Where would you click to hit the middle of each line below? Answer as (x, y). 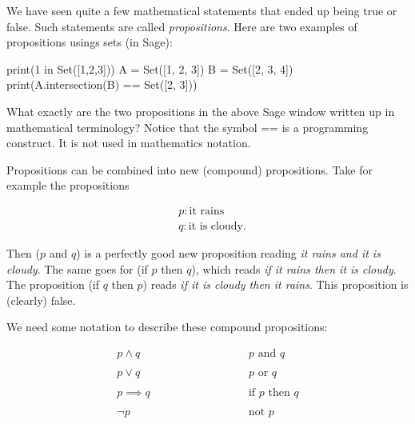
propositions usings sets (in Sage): (90, 42)
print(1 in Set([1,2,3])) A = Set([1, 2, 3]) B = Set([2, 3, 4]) (150, 68)
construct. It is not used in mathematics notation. (129, 143)
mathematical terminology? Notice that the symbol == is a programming (188, 127)
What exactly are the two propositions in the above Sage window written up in (201, 111)
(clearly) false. (41, 300)
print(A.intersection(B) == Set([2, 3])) (102, 84)
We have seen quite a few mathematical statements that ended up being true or (202, 10)
